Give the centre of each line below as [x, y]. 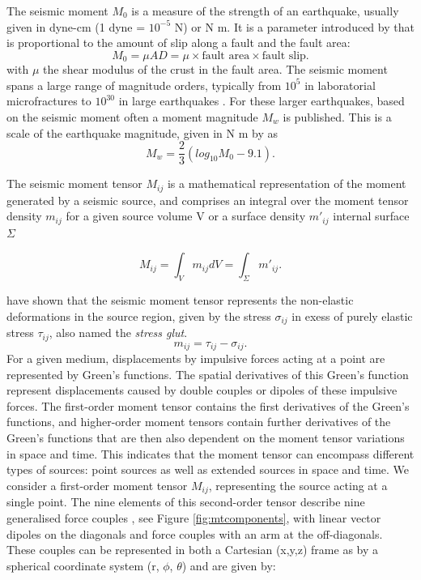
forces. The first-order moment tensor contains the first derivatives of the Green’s [208, 405]
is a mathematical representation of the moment [287, 183]
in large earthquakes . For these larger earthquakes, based [262, 101]
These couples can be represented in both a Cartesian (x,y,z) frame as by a [193, 550]
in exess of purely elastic [352, 316]
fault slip [284, 55]
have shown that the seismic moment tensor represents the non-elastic [180, 300]
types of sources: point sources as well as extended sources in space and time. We [208, 469]
